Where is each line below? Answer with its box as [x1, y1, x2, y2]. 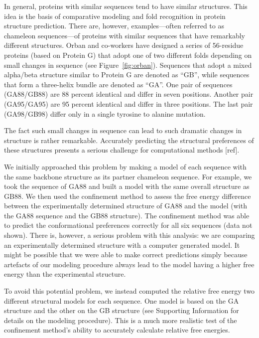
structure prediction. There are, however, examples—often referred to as [4, 20, 224, 31]
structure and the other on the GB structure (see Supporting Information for [4, 305, 239, 316]
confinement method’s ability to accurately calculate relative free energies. [4, 325, 230, 335]
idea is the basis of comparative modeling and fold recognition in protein [4, 10, 226, 21]
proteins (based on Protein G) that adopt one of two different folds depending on [4, 49, 252, 60]
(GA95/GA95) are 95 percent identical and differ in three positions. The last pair [4, 98, 253, 109]
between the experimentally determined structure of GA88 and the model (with [4, 200, 247, 211]
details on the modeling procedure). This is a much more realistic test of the [4, 315, 237, 325]
